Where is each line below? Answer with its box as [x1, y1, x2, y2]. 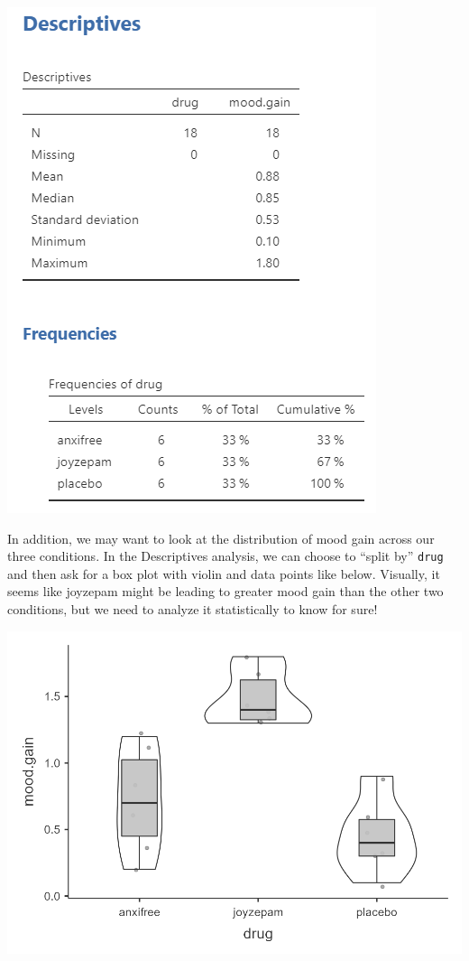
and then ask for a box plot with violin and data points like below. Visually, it [7, 564, 440, 583]
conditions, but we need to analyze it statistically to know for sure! [7, 600, 378, 619]
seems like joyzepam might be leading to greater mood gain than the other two [7, 582, 444, 601]
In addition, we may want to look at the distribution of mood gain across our [7, 528, 435, 547]
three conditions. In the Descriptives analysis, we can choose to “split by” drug [7, 546, 444, 565]
